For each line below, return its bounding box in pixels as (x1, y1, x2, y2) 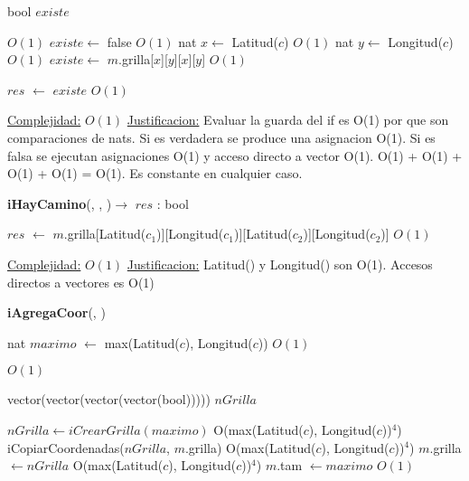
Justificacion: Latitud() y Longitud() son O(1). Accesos (127, 254, 433, 273)
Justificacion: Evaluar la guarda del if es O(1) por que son (127, 110, 449, 129)
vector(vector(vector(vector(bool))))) (7, 390, 211, 409)
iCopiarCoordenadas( (7, 438, 125, 457)
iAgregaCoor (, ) (7, 303, 106, 322)
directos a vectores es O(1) (7, 272, 155, 291)
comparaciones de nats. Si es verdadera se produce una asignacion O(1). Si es (7, 127, 436, 146)
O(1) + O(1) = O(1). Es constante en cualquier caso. (7, 164, 303, 183)
